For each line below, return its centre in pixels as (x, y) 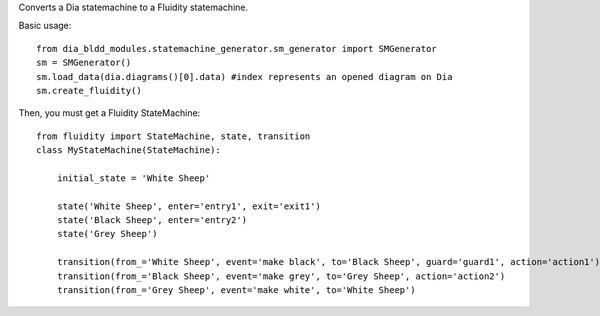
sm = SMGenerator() (84, 63)
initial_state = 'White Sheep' (133, 178)
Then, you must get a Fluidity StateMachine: (109, 113)
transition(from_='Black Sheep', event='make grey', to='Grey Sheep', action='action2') (281, 276)
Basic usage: (45, 26)
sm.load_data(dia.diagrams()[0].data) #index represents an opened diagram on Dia (244, 76)
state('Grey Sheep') (107, 234)
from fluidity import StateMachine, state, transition (173, 136)
